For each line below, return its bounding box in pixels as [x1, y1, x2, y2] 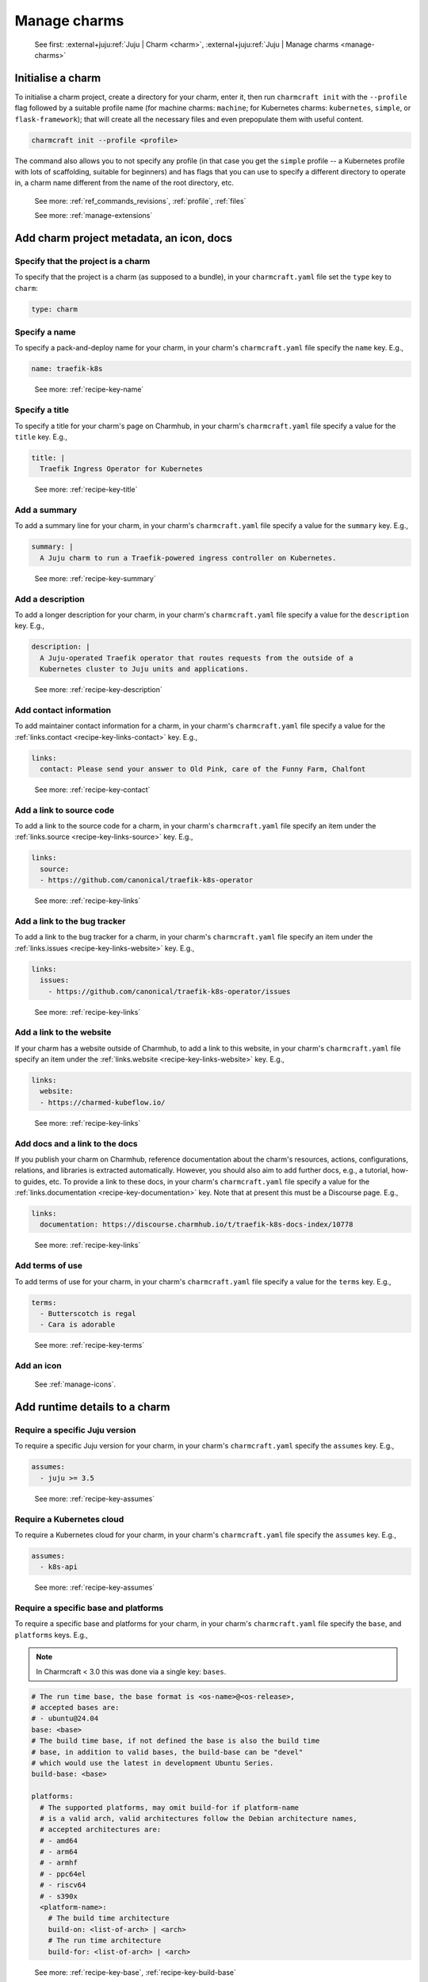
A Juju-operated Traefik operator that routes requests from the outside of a [40, 653, 353, 662]
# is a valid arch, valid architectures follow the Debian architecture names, [40, 1814, 358, 1823]
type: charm [31, 304, 78, 313]
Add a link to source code [14, 805, 115, 816]
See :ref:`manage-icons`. [34, 1379, 117, 1389]
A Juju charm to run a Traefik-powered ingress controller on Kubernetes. [40, 553, 337, 562]
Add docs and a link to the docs [14, 1138, 138, 1149]
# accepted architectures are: [40, 1825, 162, 1835]
